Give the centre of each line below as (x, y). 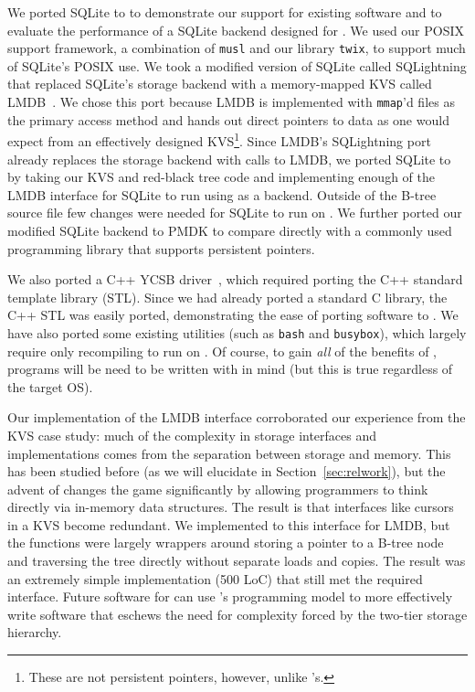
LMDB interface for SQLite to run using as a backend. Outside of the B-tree (222, 194)
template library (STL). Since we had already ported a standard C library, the (227, 297)
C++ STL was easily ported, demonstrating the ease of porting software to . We (233, 315)
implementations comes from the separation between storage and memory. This (229, 453)
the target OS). (50, 386)
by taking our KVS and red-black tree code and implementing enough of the (221, 177)
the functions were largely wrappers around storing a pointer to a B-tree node (226, 543)
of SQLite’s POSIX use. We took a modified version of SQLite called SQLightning (237, 65)
